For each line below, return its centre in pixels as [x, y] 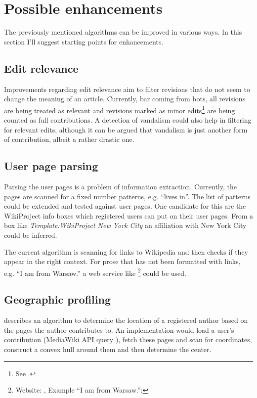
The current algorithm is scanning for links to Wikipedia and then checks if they [126, 251]
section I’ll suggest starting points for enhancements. [84, 41]
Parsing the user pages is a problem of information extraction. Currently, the [120, 186]
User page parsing [51, 166]
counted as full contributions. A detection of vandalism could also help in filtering [128, 119]
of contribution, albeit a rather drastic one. [69, 139]
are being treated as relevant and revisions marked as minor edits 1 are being [120, 109]
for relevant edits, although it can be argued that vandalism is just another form [126, 129]
